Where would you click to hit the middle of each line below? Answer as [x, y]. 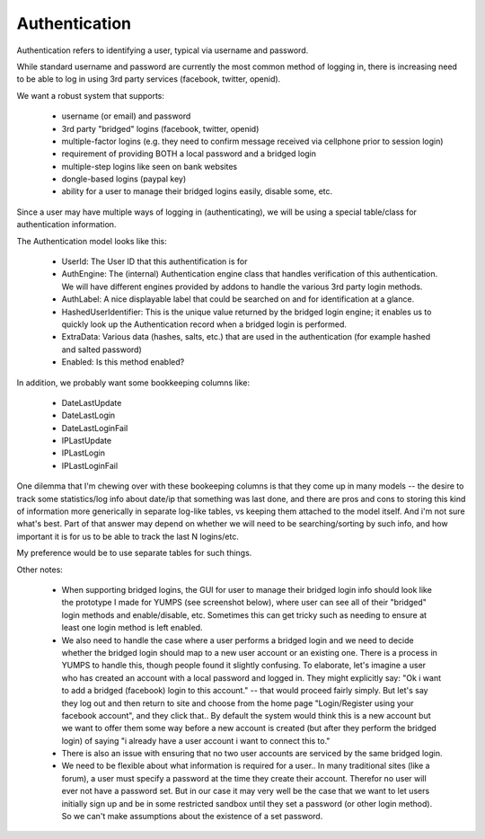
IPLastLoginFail [90, 465]
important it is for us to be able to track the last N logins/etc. [128, 536]
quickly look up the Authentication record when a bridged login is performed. [204, 324]
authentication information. [66, 225]
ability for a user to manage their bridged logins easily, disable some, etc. [197, 191]
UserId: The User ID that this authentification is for [154, 261]
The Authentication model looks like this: [92, 241]
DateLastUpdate [92, 402]
